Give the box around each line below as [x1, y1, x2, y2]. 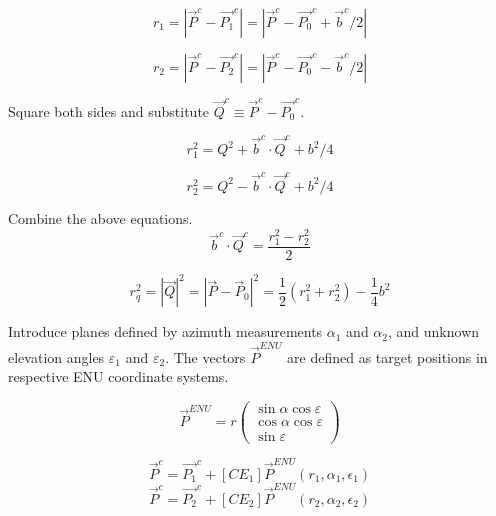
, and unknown [388, 321, 480, 342]
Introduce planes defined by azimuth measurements [8, 321, 323, 342]
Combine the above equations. [8, 208, 193, 229]
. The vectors [165, 346, 246, 367]
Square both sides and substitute [8, 100, 210, 121]
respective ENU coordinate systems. [8, 366, 229, 387]
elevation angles [8, 346, 105, 367]
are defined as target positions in [287, 346, 488, 367]
